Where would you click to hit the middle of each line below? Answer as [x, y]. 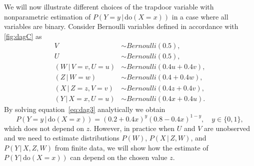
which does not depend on [44, 128]
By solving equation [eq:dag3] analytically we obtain [85, 109]
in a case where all [200, 16]
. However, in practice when [132, 128]
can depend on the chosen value [119, 157]
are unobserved [227, 128]
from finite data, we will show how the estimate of [131, 147]
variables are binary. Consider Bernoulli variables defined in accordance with [121, 26]
